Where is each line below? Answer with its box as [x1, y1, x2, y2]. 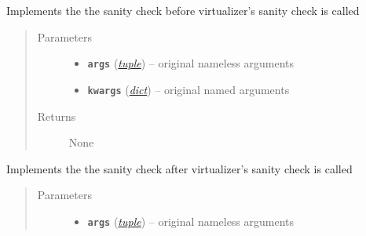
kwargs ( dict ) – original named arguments [87, 81, 290, 97]
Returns [37, 107, 76, 124]
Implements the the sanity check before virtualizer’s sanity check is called [6, 2, 360, 18]
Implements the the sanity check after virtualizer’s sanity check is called [6, 160, 353, 176]
